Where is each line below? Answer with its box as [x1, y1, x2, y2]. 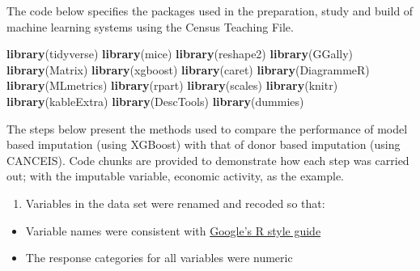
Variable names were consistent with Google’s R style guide [25, 222, 321, 239]
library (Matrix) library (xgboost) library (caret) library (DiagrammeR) [6, 61, 370, 78]
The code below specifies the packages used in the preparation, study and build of [6, 2, 414, 19]
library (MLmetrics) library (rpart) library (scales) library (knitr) [6, 77, 338, 94]
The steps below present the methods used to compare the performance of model [6, 120, 408, 137]
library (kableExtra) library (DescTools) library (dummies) [6, 92, 304, 109]
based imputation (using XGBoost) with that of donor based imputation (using [6, 136, 401, 153]
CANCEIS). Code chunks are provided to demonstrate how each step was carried [6, 151, 409, 168]
